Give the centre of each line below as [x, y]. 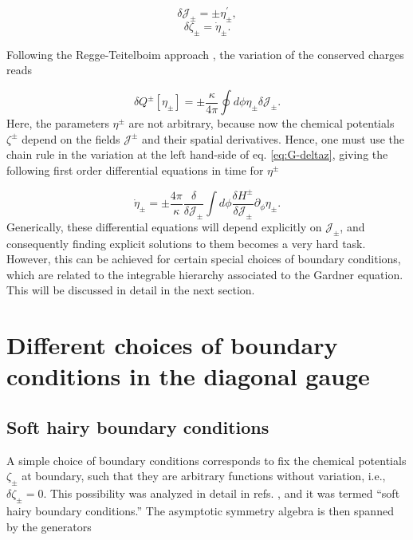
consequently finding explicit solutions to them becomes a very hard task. [186, 243]
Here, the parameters [58, 123]
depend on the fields [71, 138]
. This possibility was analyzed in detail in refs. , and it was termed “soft [222, 493]
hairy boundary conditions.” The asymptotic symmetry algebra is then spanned [200, 510]
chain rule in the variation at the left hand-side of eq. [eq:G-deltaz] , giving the [197, 154]
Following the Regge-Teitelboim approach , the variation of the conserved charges [205, 54]
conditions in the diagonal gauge [188, 376]
